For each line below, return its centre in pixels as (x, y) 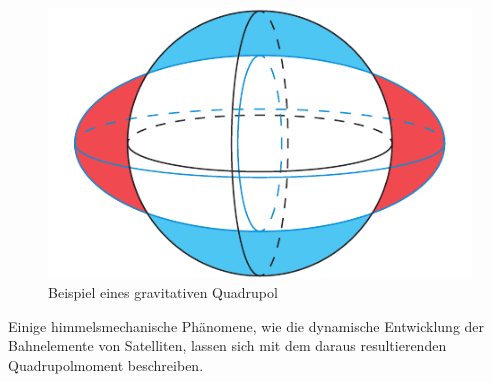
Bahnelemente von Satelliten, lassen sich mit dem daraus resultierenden (227, 345)
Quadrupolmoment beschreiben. (106, 365)
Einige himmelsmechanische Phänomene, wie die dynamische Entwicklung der (246, 325)
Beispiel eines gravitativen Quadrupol (163, 292)
